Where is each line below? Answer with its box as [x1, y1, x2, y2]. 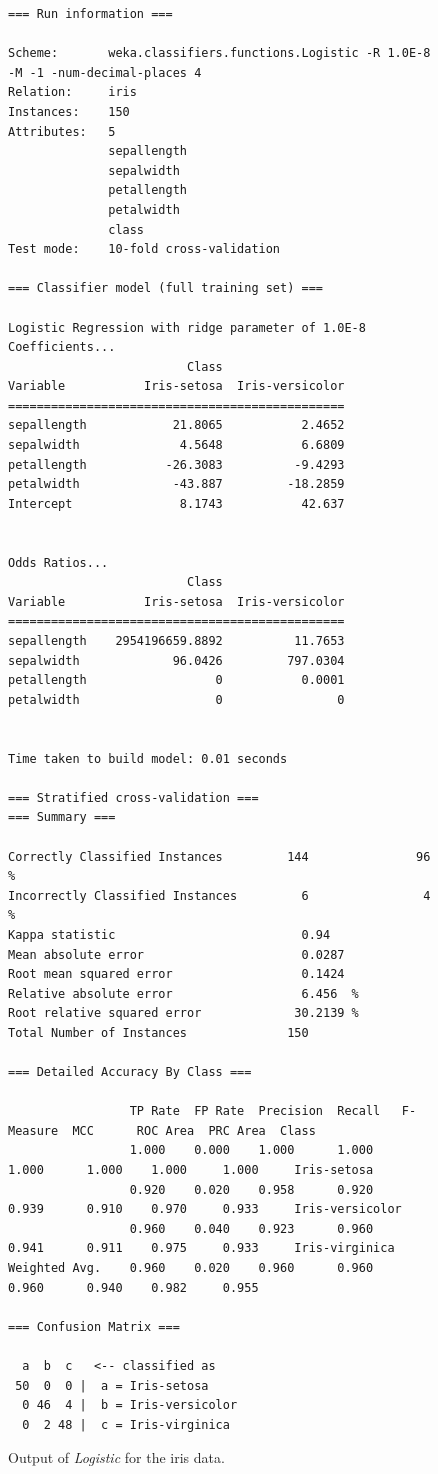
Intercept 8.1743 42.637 [8, 496, 345, 511]
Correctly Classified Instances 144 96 [8, 849, 431, 864]
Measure [8, 1123, 59, 1138]
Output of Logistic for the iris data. [8, 1447, 225, 1468]
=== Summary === [8, 810, 116, 825]
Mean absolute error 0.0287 [8, 947, 345, 962]
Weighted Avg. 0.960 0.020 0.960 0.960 [8, 1261, 374, 1275]
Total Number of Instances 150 [8, 1025, 309, 1040]
